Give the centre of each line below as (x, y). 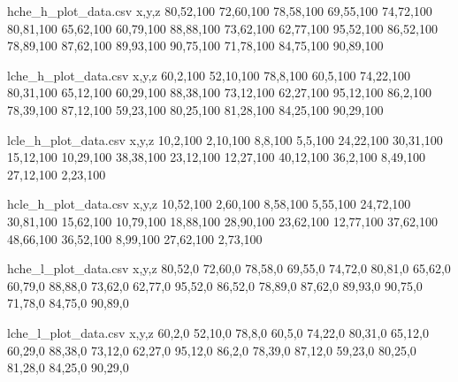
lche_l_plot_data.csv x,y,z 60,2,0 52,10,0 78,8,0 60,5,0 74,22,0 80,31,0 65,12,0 (218, 332)
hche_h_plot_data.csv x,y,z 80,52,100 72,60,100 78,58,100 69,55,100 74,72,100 (220, 11)
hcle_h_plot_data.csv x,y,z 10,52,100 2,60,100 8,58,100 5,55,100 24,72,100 (209, 204)
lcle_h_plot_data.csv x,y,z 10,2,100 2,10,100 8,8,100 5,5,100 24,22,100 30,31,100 (225, 139)
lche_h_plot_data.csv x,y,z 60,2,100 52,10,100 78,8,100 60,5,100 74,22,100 (209, 75)
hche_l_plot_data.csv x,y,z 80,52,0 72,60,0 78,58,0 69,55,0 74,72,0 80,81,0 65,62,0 (229, 268)
